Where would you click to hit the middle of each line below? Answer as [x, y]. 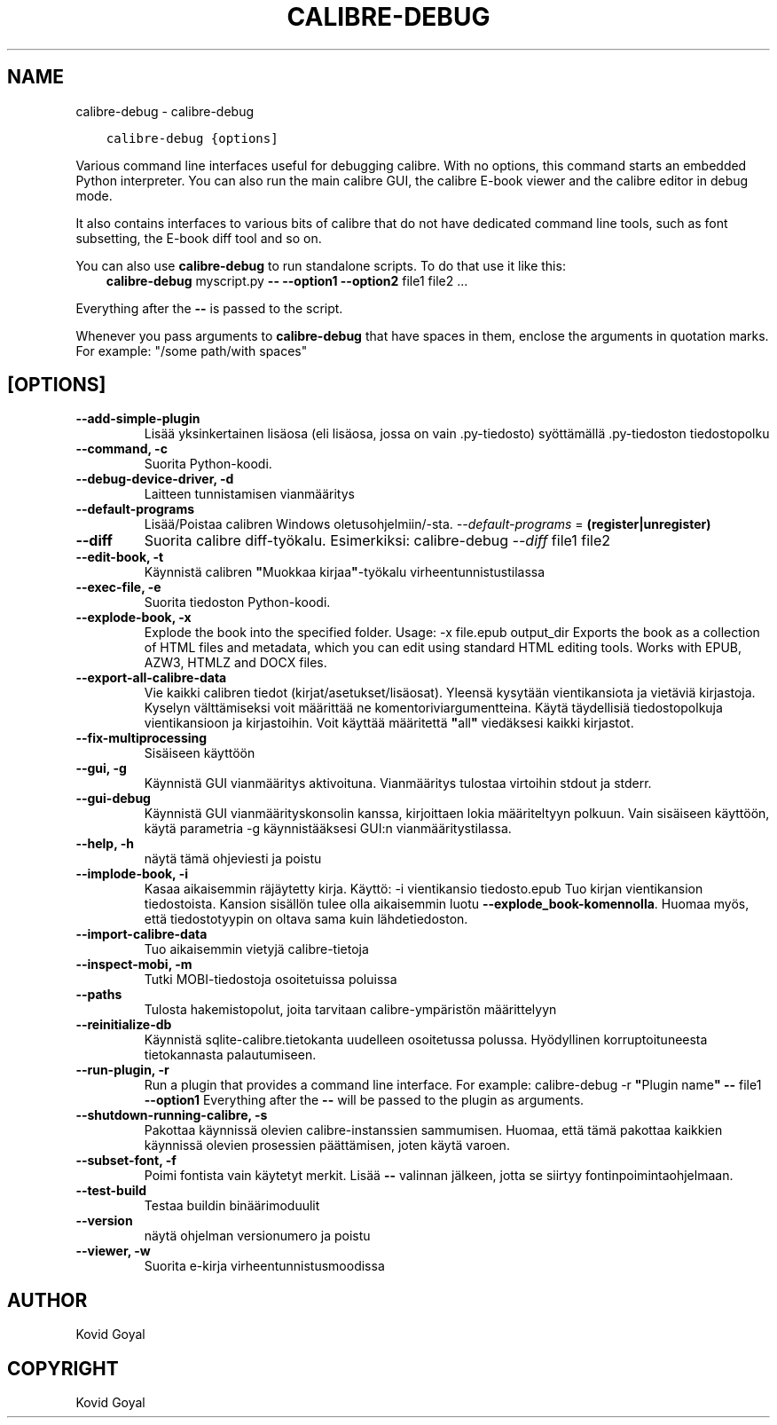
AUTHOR [47, 1300]
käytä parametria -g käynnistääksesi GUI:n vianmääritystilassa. [328, 829]
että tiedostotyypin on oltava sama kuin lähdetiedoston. [306, 919]
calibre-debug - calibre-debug [165, 111]
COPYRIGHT [63, 1368]
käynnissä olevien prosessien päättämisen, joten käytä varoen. [327, 1146]
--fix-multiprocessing [141, 738]
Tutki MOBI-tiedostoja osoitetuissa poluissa [271, 980]
